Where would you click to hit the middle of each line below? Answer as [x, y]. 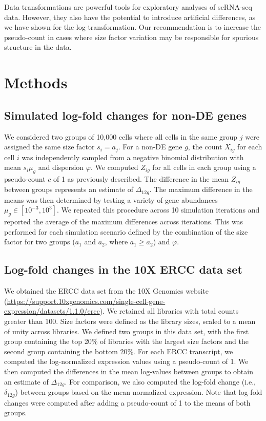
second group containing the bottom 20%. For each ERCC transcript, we [119, 351]
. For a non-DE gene [150, 147]
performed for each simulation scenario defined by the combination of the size [126, 231]
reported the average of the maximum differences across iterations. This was [124, 222]
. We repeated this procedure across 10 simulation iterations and [158, 210]
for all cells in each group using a [204, 167]
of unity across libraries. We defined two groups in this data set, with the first [127, 331]
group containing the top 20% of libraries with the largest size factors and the [126, 341]
